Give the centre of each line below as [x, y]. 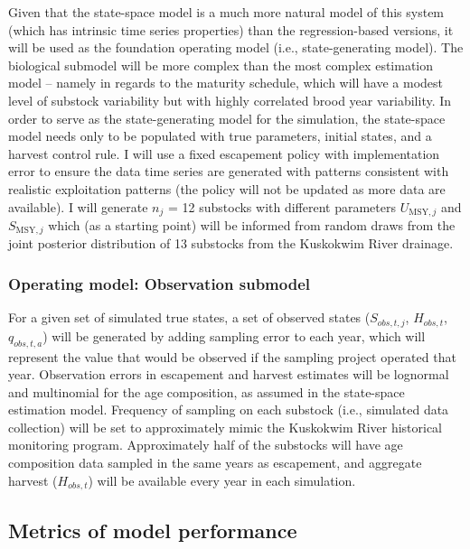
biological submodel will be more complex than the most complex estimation [221, 65]
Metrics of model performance [153, 530]
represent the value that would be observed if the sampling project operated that [232, 356]
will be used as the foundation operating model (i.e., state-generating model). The [236, 47]
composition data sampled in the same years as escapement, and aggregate [215, 463]
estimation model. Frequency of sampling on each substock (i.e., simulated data [229, 409]
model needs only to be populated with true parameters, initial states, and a [220, 136]
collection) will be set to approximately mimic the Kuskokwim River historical [226, 427]
